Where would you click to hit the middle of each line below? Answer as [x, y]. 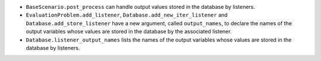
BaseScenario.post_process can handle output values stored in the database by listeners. [141, 7]
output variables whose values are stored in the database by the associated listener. [129, 32]
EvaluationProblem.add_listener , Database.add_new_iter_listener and [127, 15]
